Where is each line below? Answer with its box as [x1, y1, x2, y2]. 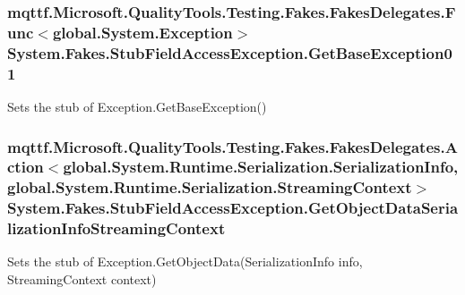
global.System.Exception [52, 21, 233, 43]
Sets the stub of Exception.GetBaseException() [7, 97, 267, 115]
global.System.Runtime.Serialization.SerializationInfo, [63, 156, 459, 178]
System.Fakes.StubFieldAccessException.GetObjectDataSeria [7, 197, 459, 219]
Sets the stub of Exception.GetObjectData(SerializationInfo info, [7, 252, 363, 271]
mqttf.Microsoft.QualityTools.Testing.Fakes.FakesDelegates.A [7, 135, 458, 157]
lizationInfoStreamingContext [7, 217, 226, 240]
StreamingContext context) [7, 270, 157, 289]
